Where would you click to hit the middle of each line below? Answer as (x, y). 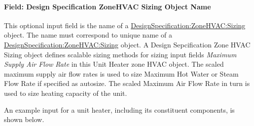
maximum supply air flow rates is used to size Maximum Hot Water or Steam (121, 73)
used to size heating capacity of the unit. (66, 93)
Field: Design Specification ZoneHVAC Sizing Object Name (108, 6)
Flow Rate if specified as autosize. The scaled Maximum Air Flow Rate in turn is (127, 83)
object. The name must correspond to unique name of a (88, 35)
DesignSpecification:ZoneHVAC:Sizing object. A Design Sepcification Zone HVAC (127, 44)
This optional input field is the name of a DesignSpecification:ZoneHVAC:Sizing (125, 25)
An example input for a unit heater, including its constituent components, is (119, 109)
